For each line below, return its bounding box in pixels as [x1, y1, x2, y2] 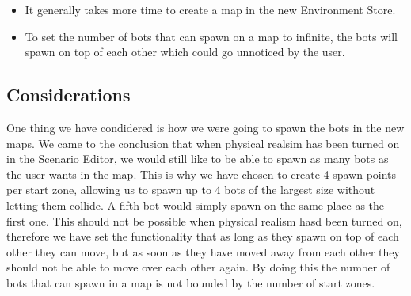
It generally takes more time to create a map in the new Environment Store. [25, 2, 396, 17]
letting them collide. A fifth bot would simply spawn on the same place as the [6, 196, 385, 213]
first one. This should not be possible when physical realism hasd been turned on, [6, 212, 402, 229]
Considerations [6, 82, 131, 107]
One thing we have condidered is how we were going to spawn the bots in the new [6, 119, 405, 135]
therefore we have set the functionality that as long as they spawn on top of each [6, 228, 399, 245]
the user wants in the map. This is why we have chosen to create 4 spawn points [6, 165, 397, 182]
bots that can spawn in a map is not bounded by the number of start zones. [6, 274, 375, 290]
